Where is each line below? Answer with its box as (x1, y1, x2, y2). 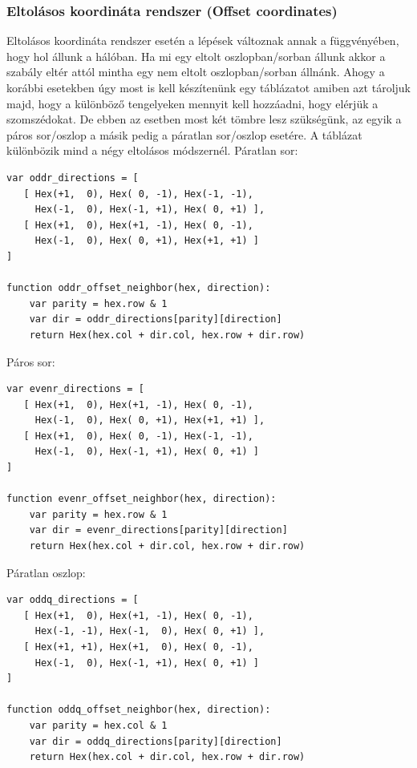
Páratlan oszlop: (6, 564, 86, 580)
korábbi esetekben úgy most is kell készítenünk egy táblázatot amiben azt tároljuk (6, 79, 411, 95)
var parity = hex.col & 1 (29, 719, 168, 731)
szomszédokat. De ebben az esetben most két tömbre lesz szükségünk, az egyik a (6, 111, 402, 127)
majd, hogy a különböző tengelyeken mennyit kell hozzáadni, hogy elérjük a (6, 95, 379, 111)
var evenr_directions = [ (6, 383, 144, 395)
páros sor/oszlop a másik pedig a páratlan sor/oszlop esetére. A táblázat (6, 126, 362, 143)
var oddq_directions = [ (6, 594, 139, 606)
